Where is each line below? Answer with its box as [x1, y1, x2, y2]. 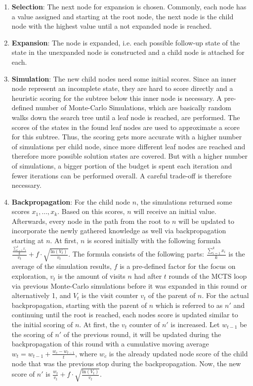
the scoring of [11, 329, 53, 339]
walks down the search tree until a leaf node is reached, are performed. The [11, 112, 240, 122]
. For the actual [202, 290, 249, 300]
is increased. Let [170, 319, 220, 330]
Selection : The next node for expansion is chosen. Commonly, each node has [11, 1, 247, 11]
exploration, [11, 271, 48, 281]
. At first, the [79, 319, 120, 330]
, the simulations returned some [136, 196, 232, 207]
